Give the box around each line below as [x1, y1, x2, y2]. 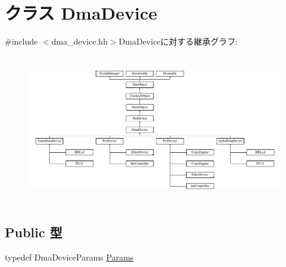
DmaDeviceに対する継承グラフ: [119, 35, 238, 48]
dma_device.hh [51, 35, 108, 48]
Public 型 [5, 223, 63, 241]
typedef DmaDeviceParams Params [5, 251, 134, 263]
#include [5, 35, 38, 48]
